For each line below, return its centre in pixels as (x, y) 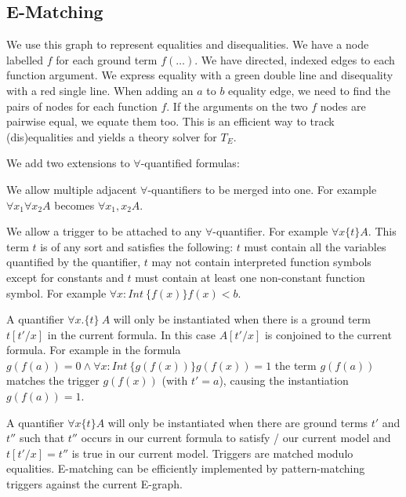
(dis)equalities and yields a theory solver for (112, 136)
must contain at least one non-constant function (250, 277)
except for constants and (65, 277)
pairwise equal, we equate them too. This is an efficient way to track (170, 121)
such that (42, 438)
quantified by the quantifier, (74, 262)
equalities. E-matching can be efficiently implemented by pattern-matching (186, 468)
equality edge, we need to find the (309, 90)
